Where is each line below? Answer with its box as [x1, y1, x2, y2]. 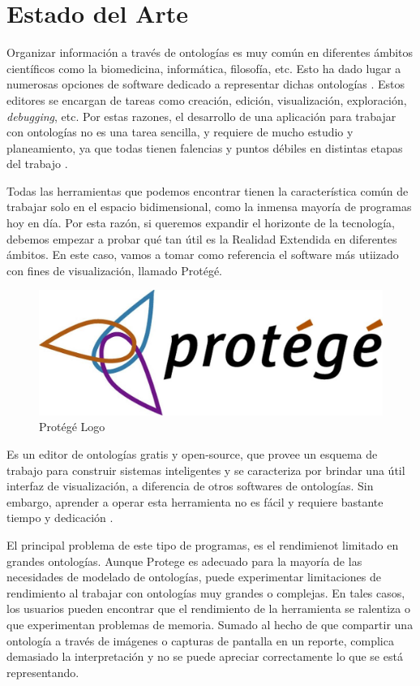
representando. [6, 663, 79, 680]
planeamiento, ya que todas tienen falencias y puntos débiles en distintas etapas [6, 139, 403, 156]
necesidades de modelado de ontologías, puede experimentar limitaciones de [6, 568, 381, 585]
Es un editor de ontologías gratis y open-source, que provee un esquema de [6, 446, 378, 463]
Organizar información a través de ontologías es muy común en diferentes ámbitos [6, 44, 414, 61]
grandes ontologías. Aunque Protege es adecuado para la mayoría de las [6, 552, 362, 569]
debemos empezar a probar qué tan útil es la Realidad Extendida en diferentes [6, 230, 397, 247]
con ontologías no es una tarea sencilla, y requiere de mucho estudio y [6, 123, 354, 140]
